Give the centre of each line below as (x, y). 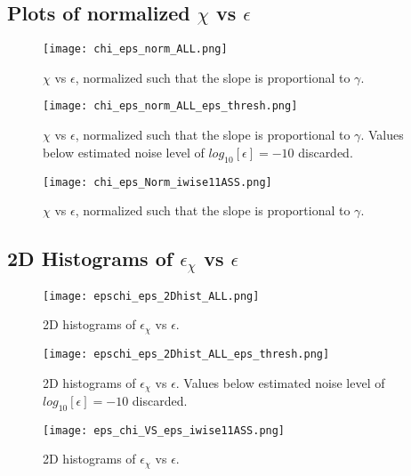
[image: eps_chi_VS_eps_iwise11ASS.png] (164, 430)
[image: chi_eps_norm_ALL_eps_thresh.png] (170, 106)
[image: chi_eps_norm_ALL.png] (135, 49)
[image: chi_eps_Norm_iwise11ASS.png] (157, 182)
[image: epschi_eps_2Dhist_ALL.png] (151, 296)
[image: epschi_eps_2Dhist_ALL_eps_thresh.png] (186, 354)
